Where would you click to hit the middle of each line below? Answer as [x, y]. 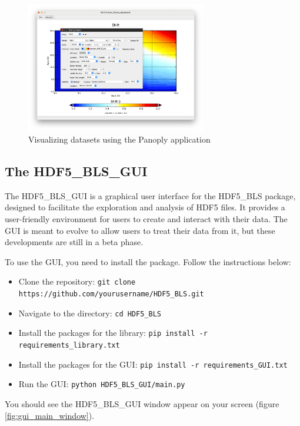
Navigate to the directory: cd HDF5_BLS [90, 313]
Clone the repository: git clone [77, 281]
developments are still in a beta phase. [74, 242]
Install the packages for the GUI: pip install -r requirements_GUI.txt [153, 364]
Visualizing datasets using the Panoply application [119, 139]
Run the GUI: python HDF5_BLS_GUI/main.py [102, 384]
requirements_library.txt [69, 346]
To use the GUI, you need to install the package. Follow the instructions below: [148, 261]
